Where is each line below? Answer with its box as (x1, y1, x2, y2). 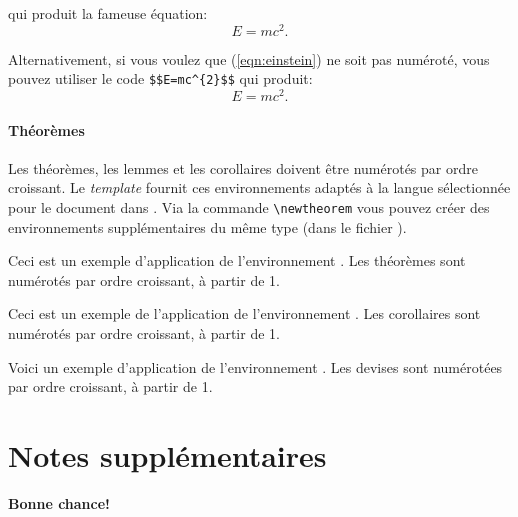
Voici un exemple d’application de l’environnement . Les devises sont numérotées (8, 356, 503, 377)
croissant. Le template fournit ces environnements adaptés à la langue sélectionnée (8, 177, 511, 198)
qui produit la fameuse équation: (8, 3, 208, 23)
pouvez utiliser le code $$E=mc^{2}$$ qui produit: (8, 68, 313, 89)
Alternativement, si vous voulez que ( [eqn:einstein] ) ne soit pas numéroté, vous (8, 48, 490, 69)
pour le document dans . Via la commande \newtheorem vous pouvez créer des (8, 196, 490, 217)
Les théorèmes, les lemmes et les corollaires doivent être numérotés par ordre (8, 157, 478, 178)
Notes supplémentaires (8, 434, 327, 475)
